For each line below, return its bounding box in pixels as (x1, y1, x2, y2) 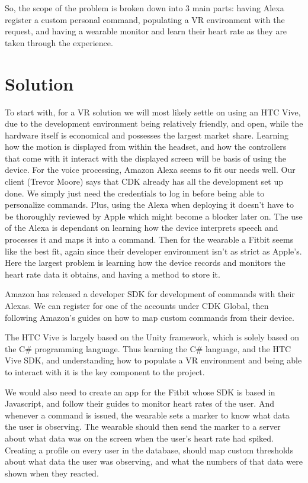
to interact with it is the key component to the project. (5, 365, 205, 378)
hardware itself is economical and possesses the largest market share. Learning (5, 128, 289, 141)
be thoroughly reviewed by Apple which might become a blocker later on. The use (5, 210, 303, 222)
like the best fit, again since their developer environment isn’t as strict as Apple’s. (5, 244, 302, 257)
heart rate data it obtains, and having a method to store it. (5, 268, 220, 280)
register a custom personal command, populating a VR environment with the (5, 13, 285, 25)
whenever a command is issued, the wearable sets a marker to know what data (5, 408, 290, 421)
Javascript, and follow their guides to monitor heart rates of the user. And (5, 397, 274, 410)
